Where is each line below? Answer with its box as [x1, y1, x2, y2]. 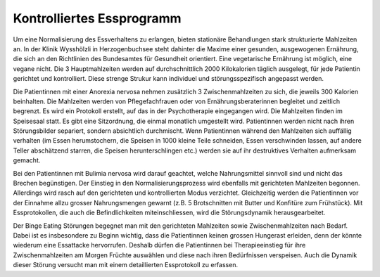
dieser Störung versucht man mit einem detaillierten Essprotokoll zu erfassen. [13, 261, 239, 269]
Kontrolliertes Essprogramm [13, 11, 182, 26]
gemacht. [13, 156, 41, 165]
